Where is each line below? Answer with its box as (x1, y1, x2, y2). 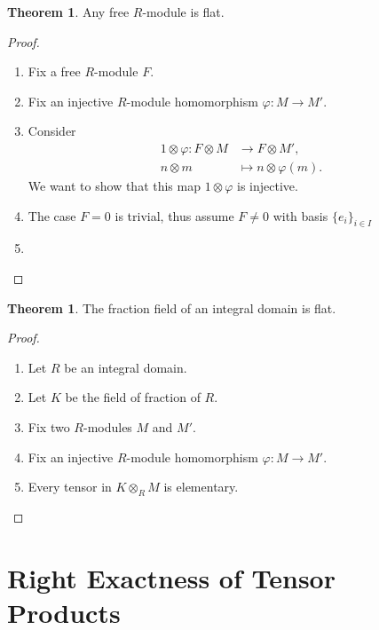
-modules (83, 417, 132, 436)
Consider (28, 122, 76, 140)
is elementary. (163, 477, 239, 496)
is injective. (237, 177, 298, 195)
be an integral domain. (64, 358, 187, 376)
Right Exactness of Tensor (7, 559, 336, 595)
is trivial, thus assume (114, 206, 234, 224)
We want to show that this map (28, 177, 201, 195)
